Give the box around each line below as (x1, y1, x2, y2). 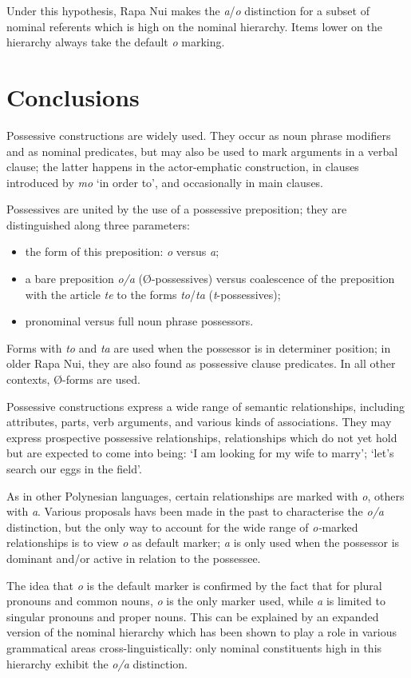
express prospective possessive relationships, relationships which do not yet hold (6, 429, 397, 445)
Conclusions (6, 80, 140, 113)
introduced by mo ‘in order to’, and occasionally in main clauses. (6, 173, 323, 190)
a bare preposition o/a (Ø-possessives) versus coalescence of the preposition (25, 270, 395, 287)
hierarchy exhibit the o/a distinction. (6, 655, 188, 672)
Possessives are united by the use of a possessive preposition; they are (6, 201, 347, 217)
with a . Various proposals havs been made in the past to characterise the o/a (6, 503, 384, 520)
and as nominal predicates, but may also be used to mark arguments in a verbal (6, 142, 398, 159)
